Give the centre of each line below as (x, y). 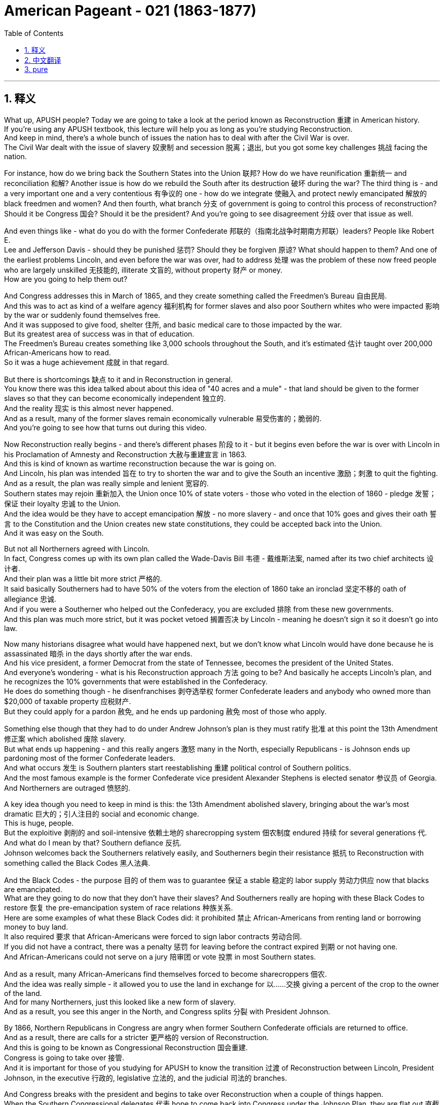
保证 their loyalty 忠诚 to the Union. (62, 503)
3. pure (36, 69)
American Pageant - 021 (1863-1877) (130, 11)
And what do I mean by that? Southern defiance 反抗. (93, 842)
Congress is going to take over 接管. (64, 1057)
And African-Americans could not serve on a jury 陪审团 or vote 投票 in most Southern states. (160, 956)
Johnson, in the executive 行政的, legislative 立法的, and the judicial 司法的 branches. (146, 1078)
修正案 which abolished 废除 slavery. (65, 739)
